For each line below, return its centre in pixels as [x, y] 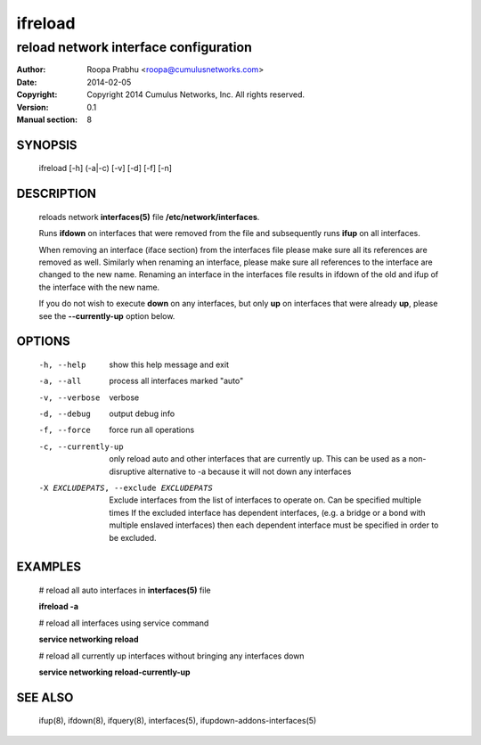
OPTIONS [43, 342]
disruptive [127, 471]
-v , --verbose [69, 397]
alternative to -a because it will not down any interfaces [249, 471]
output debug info [142, 413]
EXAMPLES [49, 567]
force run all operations [152, 430]
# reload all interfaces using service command [124, 623]
